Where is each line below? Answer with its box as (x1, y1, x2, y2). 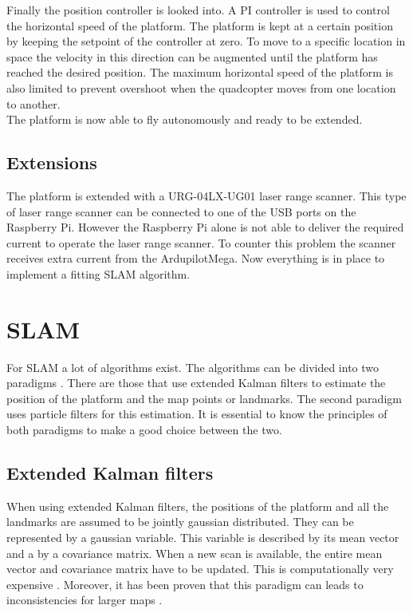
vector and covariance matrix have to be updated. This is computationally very (6, 560, 394, 577)
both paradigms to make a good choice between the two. (6, 421, 282, 438)
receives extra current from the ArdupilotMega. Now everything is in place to (6, 250, 385, 267)
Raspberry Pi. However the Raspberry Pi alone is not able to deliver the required (6, 219, 404, 235)
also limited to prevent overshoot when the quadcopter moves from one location (6, 79, 396, 96)
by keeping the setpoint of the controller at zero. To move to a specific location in (6, 33, 406, 49)
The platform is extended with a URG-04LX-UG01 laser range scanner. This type (6, 187, 407, 204)
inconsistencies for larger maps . (6, 591, 163, 608)
